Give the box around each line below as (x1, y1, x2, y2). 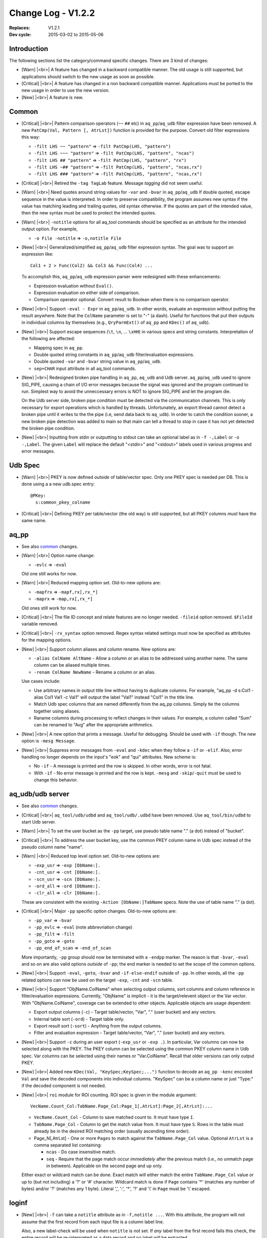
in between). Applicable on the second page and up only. (46, 1163, 163, 1169)
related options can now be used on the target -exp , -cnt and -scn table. (21, 977, 174, 983)
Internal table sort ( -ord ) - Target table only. (34, 1016, 125, 1022)
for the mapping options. (21, 637, 72, 643)
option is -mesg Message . (21, 738, 76, 744)
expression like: (21, 251, 54, 257)
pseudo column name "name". (21, 844, 84, 850)
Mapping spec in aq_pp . (34, 345, 84, 351)
